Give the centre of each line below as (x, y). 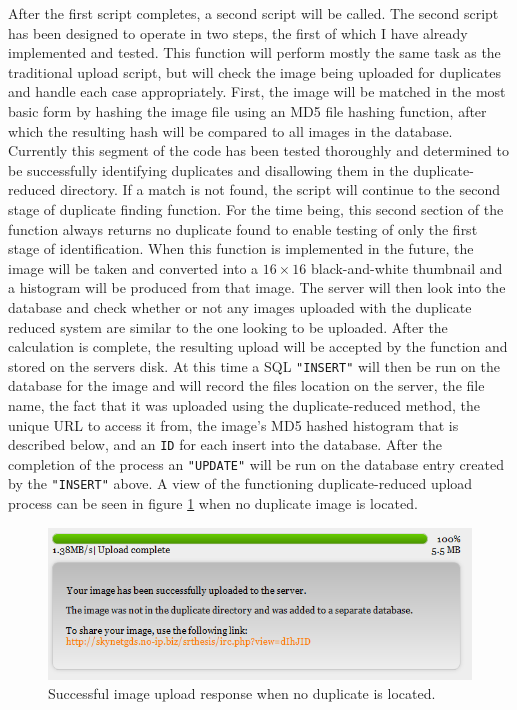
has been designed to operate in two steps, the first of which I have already (238, 32)
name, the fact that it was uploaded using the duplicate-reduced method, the (244, 404)
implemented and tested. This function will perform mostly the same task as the (254, 52)
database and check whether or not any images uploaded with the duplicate (240, 306)
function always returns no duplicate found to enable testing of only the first (243, 228)
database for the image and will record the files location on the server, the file (246, 385)
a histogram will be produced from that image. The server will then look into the (257, 287)
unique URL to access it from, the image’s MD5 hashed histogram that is (233, 424)
